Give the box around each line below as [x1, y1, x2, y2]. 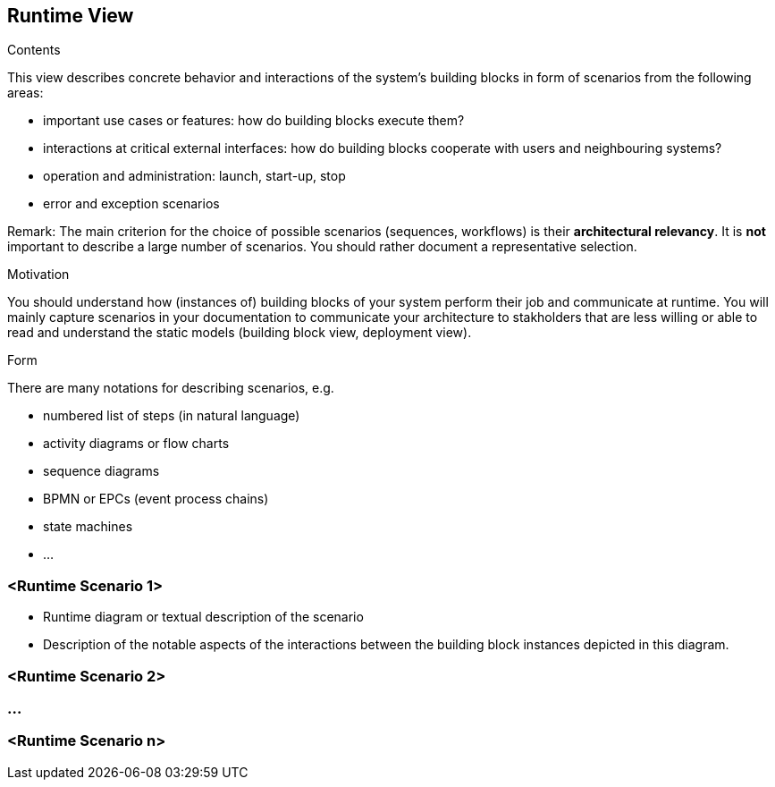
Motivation [7, 267, 70, 283]
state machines [43, 519, 133, 535]
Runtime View [7, 4, 134, 27]
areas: [7, 85, 44, 101]
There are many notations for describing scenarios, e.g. [7, 380, 334, 396]
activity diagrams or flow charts [43, 436, 230, 452]
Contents [7, 42, 61, 58]
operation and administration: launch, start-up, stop [43, 168, 346, 184]
